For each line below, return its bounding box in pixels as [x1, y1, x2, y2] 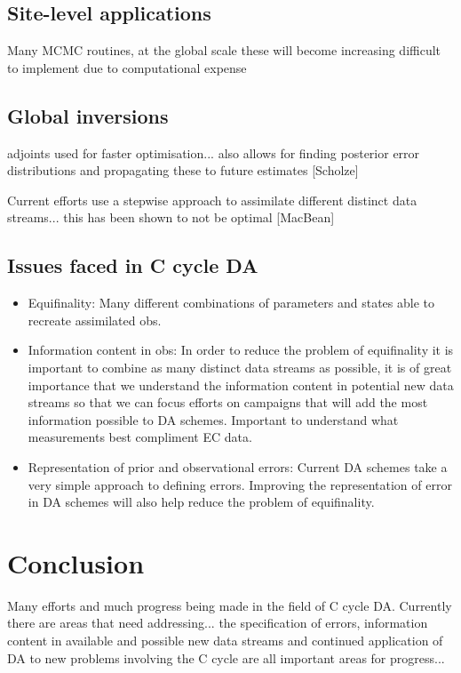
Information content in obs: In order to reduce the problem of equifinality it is [28, 341, 454, 359]
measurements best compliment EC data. [28, 428, 252, 446]
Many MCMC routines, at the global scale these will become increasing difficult [7, 41, 441, 60]
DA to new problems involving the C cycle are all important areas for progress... [7, 648, 445, 667]
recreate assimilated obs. [28, 310, 162, 329]
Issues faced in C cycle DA [7, 252, 258, 279]
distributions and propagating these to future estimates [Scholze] [7, 161, 359, 180]
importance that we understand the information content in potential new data [28, 375, 454, 394]
